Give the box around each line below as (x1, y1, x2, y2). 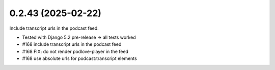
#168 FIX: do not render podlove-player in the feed (22, 48, 128, 54)
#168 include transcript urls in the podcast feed (22, 41, 122, 47)
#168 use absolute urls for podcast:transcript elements (22, 55, 137, 61)
